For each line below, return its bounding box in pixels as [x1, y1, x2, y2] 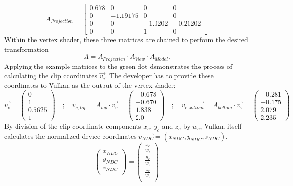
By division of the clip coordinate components [4, 120, 141, 131]
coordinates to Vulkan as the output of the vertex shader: [4, 80, 176, 90]
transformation [4, 44, 49, 54]
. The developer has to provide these [105, 70, 214, 81]
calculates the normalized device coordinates [4, 131, 137, 141]
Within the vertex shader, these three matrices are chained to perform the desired [4, 34, 248, 45]
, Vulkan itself [200, 120, 242, 131]
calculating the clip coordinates [4, 70, 98, 81]
